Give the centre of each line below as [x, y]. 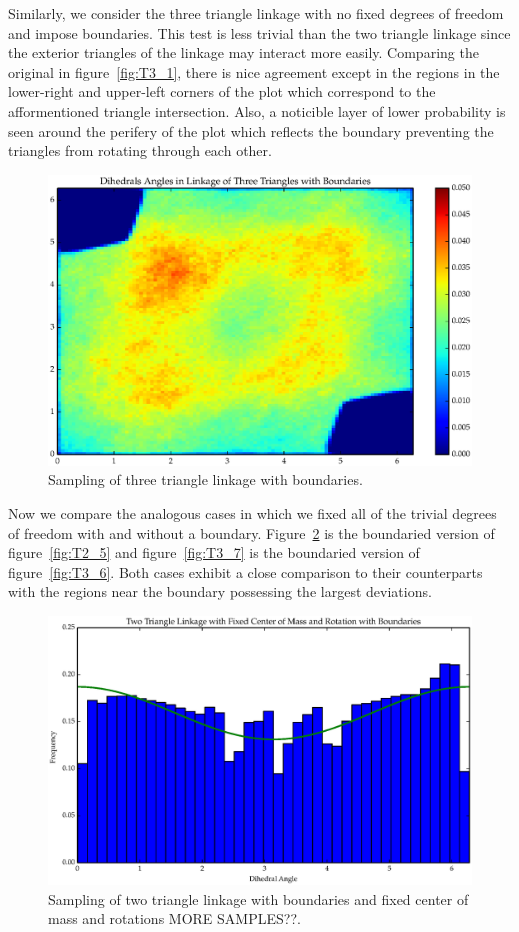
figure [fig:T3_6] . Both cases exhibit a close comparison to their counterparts [245, 571]
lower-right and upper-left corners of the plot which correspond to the [222, 91]
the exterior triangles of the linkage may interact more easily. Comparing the [243, 52]
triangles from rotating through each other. [140, 150]
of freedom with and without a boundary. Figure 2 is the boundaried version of [251, 532]
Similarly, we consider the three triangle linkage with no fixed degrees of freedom [256, 13]
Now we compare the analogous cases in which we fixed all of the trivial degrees [252, 513]
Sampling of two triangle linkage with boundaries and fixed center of [258, 898]
